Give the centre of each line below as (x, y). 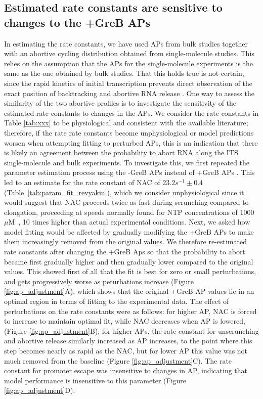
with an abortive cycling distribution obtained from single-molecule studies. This (129, 53)
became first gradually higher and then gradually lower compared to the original (129, 261)
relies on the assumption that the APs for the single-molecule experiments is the (128, 63)
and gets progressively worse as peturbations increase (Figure (99, 281)
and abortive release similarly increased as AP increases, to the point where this (128, 341)
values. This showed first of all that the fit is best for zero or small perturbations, (130, 271)
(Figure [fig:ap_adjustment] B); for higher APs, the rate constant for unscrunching (131, 330)
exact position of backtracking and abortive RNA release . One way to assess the (129, 93)
